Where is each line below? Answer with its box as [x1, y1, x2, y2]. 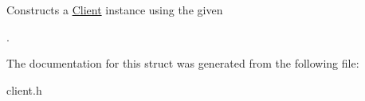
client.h [6, 81, 42, 98]
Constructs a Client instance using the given [6, 2, 223, 17]
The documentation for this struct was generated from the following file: [6, 55, 359, 72]
